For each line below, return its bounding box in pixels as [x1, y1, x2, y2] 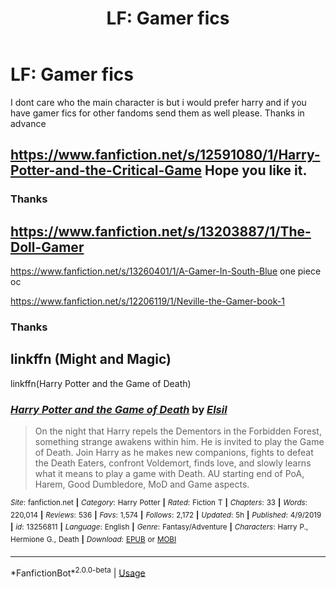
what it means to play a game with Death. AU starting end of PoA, [34, 468, 305, 480]
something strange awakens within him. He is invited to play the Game [34, 436, 325, 448]
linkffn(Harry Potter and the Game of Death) [10, 377, 192, 389]
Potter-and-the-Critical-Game [10, 162, 202, 179]
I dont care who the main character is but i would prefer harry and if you [10, 96, 307, 108]
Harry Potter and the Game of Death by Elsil [10, 402, 228, 416]
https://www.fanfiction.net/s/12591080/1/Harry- [10, 147, 321, 164]
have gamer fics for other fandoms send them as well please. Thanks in [10, 107, 305, 119]
